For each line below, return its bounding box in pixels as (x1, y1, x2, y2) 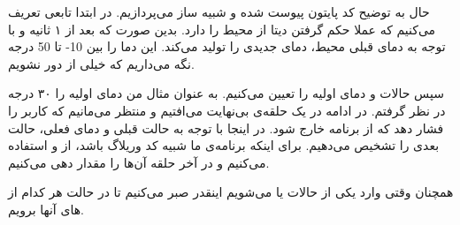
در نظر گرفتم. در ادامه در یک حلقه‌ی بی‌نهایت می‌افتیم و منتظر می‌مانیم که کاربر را (8, 101, 446, 119)
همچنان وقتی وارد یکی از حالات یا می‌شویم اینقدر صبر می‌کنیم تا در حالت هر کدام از (8, 183, 454, 201)
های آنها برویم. (8, 199, 84, 218)
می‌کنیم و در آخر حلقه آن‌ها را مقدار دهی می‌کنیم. (8, 153, 270, 171)
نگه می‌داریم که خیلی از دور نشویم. (8, 54, 195, 72)
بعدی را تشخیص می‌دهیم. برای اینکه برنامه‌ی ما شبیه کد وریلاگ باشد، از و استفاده (8, 136, 440, 154)
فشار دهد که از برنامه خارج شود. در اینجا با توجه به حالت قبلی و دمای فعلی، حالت (8, 118, 444, 137)
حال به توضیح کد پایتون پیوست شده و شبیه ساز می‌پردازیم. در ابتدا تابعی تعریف (8, 3, 430, 20)
